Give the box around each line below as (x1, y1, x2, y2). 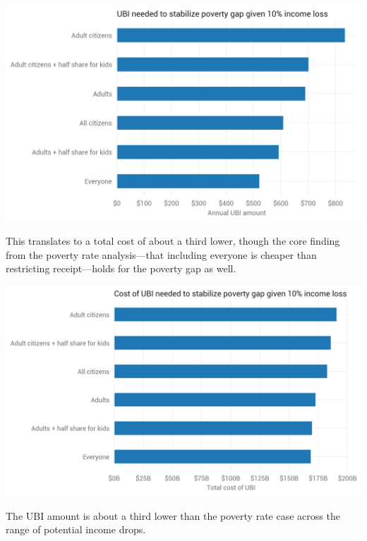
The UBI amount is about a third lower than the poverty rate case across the (6, 508, 340, 523)
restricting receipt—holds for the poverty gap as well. (6, 261, 236, 276)
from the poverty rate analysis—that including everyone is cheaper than (6, 247, 317, 262)
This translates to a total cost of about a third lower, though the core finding (6, 233, 340, 248)
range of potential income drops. (6, 522, 146, 537)
